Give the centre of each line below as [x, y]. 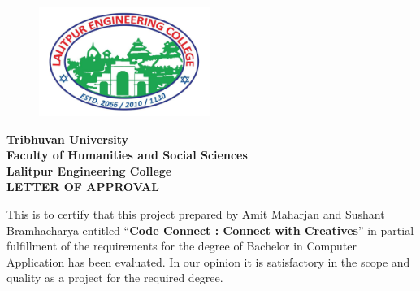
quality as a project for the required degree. [115, 278]
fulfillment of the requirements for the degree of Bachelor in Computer [182, 246]
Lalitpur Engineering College [89, 170]
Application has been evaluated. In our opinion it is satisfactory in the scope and [208, 261]
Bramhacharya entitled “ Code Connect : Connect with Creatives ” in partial [210, 230]
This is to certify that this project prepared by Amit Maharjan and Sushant [196, 214]
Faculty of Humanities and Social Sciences [127, 155]
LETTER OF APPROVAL [83, 187]
